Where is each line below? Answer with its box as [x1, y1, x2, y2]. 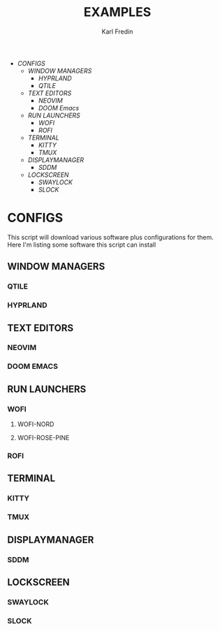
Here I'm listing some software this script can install [7, 240, 156, 249]
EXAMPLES [83, 4, 152, 20]
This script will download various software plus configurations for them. [7, 233, 214, 241]
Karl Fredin [101, 27, 133, 36]
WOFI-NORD [17, 420, 54, 428]
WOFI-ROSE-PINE [17, 434, 70, 442]
